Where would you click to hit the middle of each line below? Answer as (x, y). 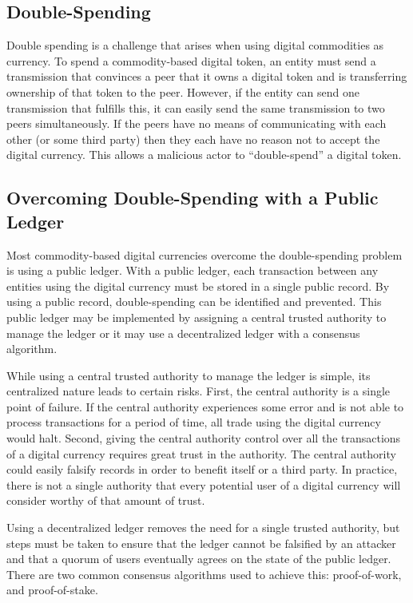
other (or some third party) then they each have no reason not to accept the (193, 139)
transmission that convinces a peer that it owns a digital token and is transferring (207, 76)
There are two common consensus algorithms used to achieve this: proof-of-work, (204, 574)
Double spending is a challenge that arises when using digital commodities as (195, 45)
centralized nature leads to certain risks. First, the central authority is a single (199, 391)
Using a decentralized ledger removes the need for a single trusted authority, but (203, 528)
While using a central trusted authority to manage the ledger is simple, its (189, 375)
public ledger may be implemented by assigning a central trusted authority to (197, 317)
